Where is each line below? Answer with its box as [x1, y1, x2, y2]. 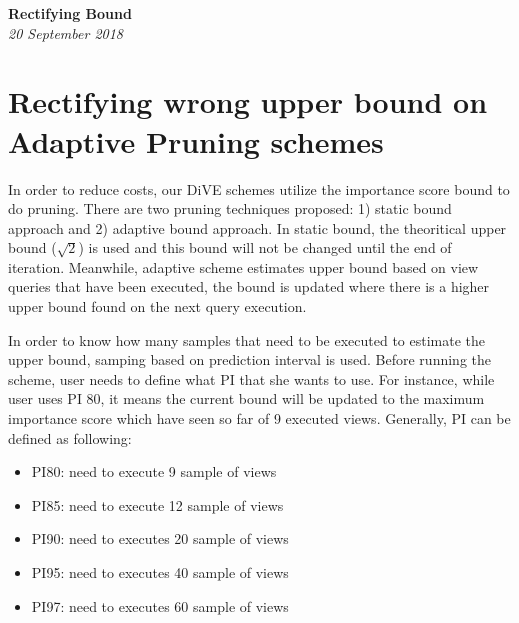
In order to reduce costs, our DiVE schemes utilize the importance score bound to [8, 178, 510, 199]
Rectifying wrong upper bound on [8, 81, 488, 122]
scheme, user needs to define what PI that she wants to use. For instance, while [8, 368, 495, 389]
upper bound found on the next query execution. [8, 296, 307, 317]
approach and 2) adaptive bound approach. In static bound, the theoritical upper [8, 217, 507, 238]
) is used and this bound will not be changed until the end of [78, 237, 452, 258]
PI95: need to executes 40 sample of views [31, 562, 289, 582]
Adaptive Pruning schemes [8, 120, 384, 161]
